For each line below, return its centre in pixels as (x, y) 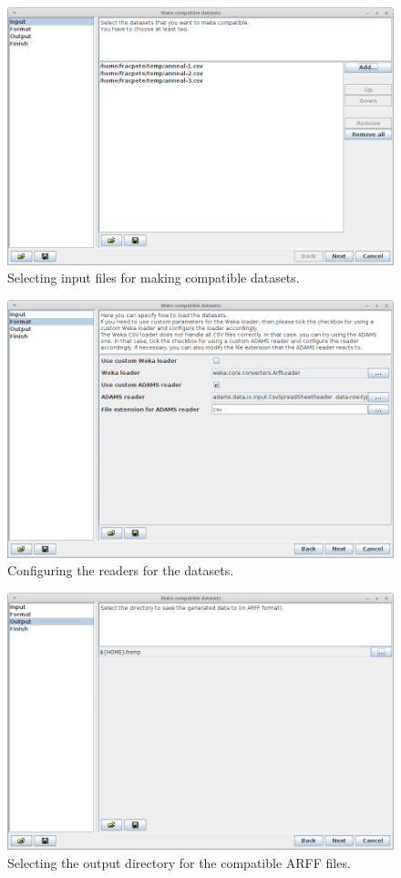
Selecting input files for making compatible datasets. (154, 278)
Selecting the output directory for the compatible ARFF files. (179, 862)
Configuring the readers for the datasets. (121, 570)
